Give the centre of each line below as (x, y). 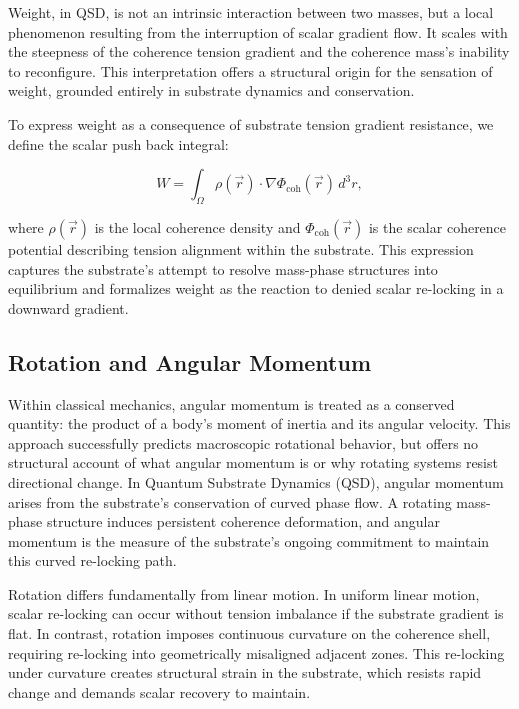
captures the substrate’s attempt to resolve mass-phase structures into (223, 268)
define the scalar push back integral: (118, 143)
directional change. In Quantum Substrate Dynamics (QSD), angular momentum (256, 481)
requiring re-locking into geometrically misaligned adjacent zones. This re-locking (256, 652)
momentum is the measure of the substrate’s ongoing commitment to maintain (249, 540)
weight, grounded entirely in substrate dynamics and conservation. (211, 90)
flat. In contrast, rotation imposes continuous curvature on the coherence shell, (249, 633)
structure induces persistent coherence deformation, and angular (243, 521)
